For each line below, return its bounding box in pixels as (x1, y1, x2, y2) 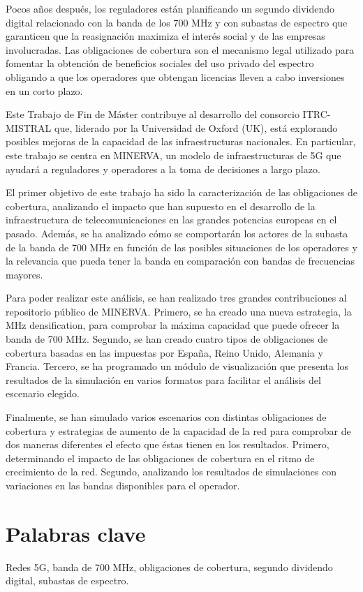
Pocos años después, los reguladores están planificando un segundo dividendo (6, 1, 335, 15)
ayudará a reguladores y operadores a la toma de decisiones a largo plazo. (6, 161, 320, 176)
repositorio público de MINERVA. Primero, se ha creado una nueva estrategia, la (6, 304, 352, 318)
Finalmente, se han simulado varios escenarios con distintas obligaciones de (6, 410, 327, 424)
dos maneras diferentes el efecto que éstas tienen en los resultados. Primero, (6, 437, 329, 452)
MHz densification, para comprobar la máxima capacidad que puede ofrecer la (6, 318, 340, 332)
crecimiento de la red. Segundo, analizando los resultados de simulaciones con (6, 464, 337, 479)
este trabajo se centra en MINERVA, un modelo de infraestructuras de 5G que (6, 147, 341, 162)
